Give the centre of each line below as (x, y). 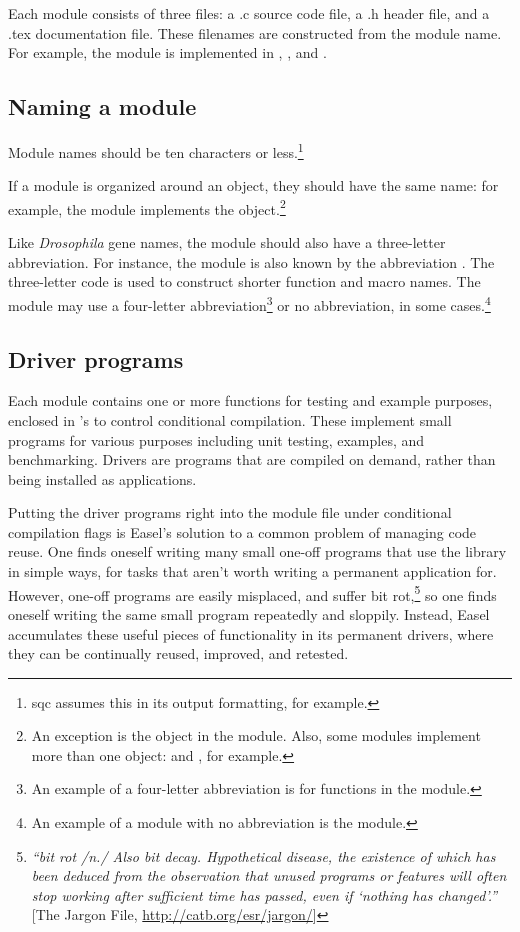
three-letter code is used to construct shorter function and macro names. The (244, 281)
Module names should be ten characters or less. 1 (156, 150)
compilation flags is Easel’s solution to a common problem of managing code (242, 531)
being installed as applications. (102, 478)
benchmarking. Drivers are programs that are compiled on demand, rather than (252, 459)
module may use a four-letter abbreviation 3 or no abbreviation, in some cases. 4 (249, 303)
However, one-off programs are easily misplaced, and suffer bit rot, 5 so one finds (252, 593)
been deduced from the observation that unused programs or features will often (269, 875)
